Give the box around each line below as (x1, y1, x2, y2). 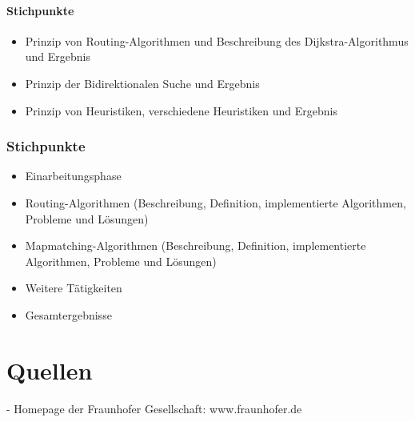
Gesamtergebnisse (25, 306, 112, 323)
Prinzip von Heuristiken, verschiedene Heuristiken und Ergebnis (25, 102, 338, 119)
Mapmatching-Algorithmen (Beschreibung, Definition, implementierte (25, 237, 366, 254)
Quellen (6, 353, 93, 386)
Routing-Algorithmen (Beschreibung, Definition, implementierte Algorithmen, (25, 194, 406, 211)
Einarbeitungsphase (25, 167, 122, 184)
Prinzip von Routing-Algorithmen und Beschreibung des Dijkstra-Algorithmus (25, 32, 409, 49)
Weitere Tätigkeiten (25, 279, 122, 296)
